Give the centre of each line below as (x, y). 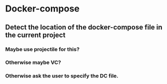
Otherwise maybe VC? (33, 62)
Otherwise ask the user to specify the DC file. (62, 76)
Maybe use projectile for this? (42, 49)
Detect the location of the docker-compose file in (84, 27)
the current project (35, 35)
